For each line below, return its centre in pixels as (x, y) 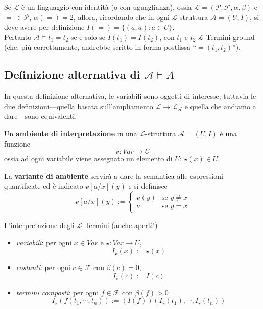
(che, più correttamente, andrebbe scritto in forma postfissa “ (100, 47)
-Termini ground (229, 37)
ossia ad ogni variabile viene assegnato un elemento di (88, 159)
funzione (17, 143)
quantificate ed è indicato (44, 186)
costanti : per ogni (43, 267)
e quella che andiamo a (220, 106)
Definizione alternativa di (72, 75)
